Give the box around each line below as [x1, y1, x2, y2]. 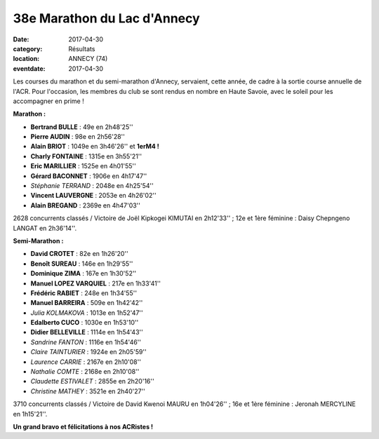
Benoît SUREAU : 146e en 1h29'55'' [30, 259, 133, 268]
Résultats [68, 44, 95, 53]
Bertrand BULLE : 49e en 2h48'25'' [30, 123, 133, 131]
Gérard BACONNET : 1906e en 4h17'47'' [30, 172, 147, 180]
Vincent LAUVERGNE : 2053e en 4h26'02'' [30, 191, 157, 200]
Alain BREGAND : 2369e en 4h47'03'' [30, 201, 140, 210]
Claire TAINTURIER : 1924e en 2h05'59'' [30, 348, 147, 356]
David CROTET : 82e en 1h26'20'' [30, 250, 129, 258]
